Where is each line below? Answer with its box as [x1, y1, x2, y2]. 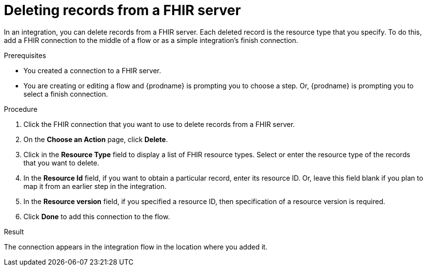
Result [4, 227, 24, 236]
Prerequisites [4, 51, 46, 60]
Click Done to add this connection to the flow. [23, 212, 170, 221]
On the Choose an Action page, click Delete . [23, 135, 168, 144]
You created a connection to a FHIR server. [23, 66, 161, 75]
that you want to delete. [23, 158, 100, 167]
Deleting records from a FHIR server [4, 2, 241, 19]
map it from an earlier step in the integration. [23, 182, 166, 190]
